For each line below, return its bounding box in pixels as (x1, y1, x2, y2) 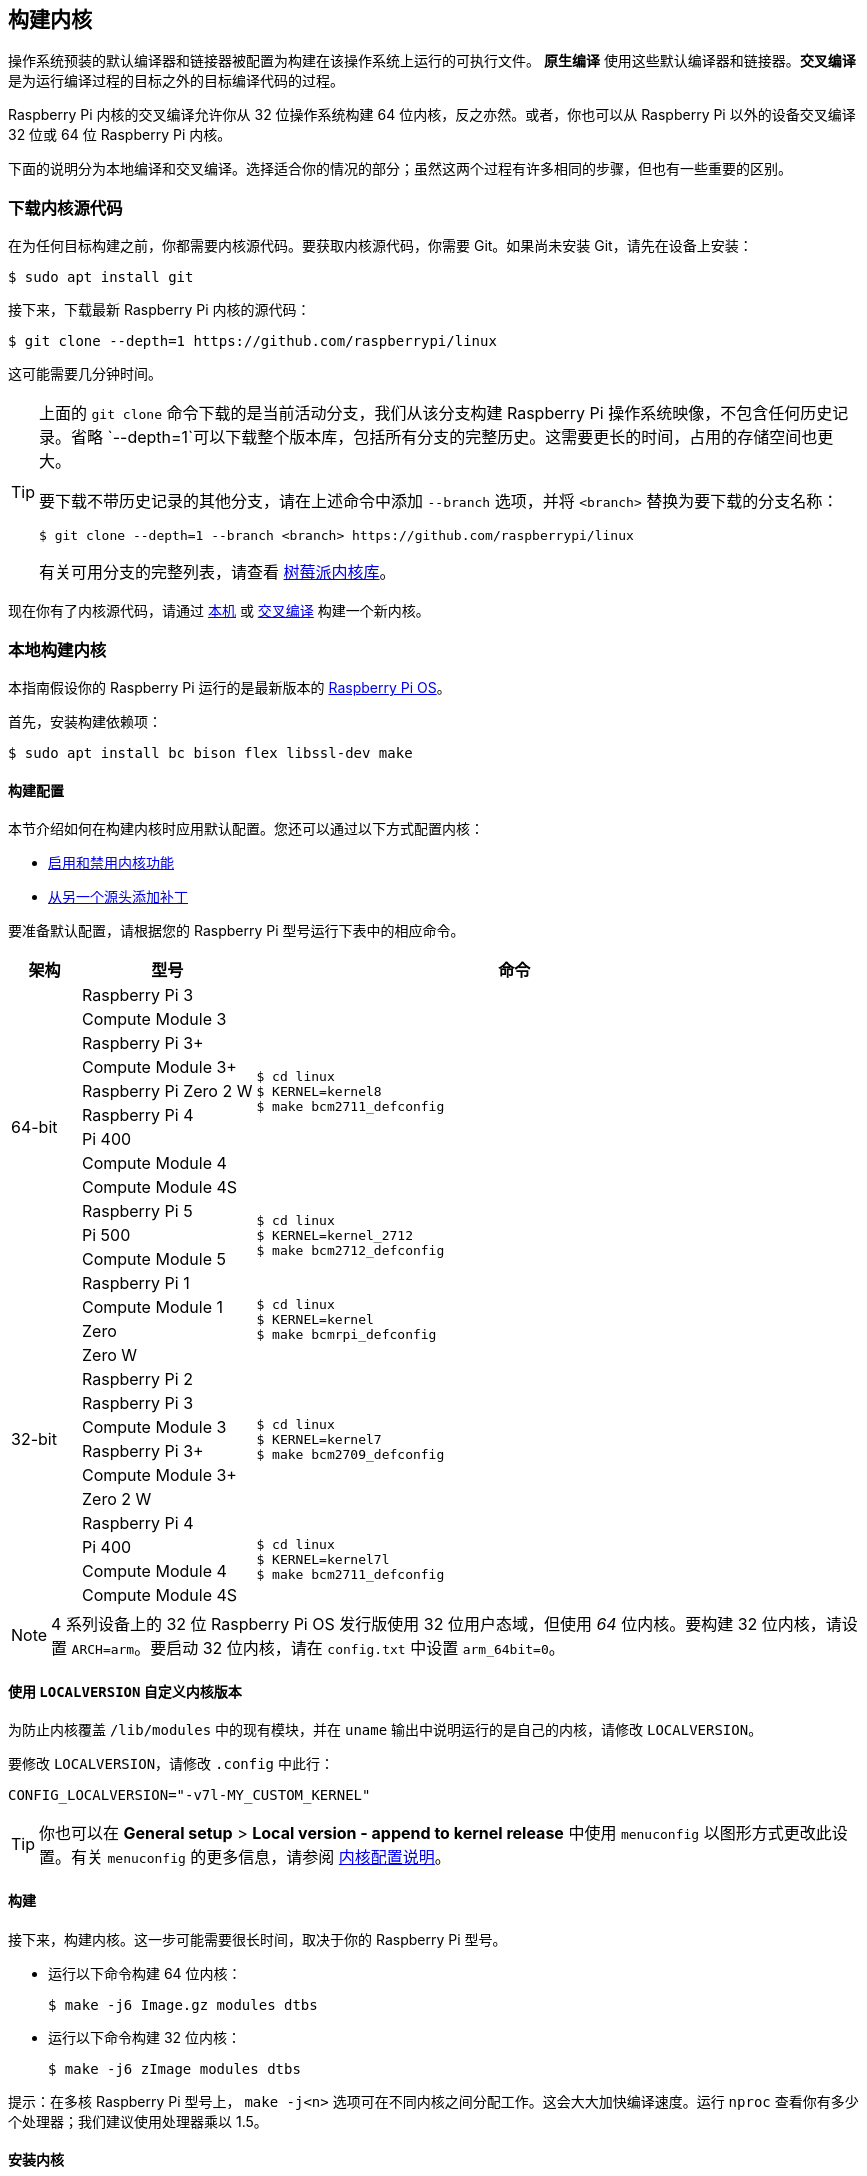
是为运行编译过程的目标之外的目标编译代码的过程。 (8, 72, 344, 90)
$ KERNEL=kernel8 (256, 1083, 382, 1099)
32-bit (11, 1429, 57, 1450)
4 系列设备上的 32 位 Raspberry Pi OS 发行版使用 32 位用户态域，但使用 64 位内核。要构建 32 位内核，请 (51, 1614, 842, 1635)
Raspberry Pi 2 (81, 1369, 193, 1390)
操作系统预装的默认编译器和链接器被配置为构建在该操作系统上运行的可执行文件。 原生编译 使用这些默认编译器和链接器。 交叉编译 (8, 52, 856, 70)
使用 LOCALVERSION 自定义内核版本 (8, 1682, 242, 1700)
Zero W (81, 1345, 137, 1366)
